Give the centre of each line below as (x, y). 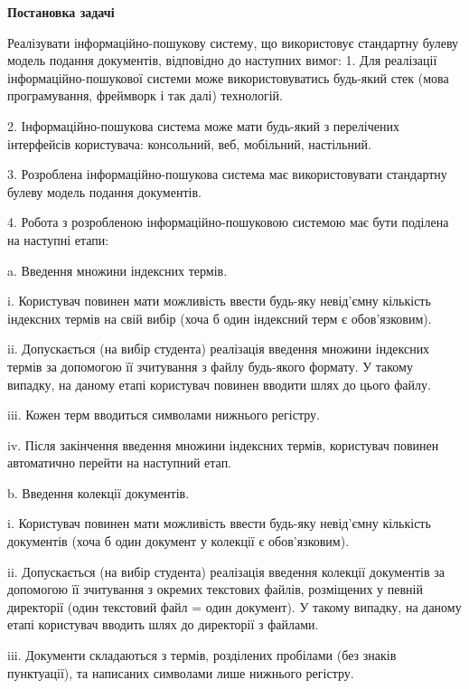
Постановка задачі (61, 12)
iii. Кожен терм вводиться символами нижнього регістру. (164, 415)
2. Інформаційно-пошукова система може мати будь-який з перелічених (203, 125)
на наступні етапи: (58, 239)
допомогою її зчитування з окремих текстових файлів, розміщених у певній (215, 589)
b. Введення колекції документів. (98, 492)
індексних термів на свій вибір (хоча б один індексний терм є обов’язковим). (220, 318)
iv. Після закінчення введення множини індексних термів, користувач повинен (223, 444)
